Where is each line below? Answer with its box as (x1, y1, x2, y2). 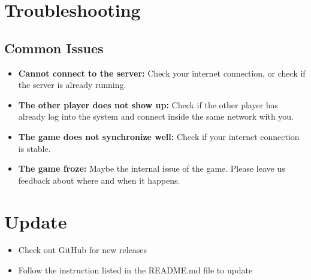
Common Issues (4, 38, 104, 57)
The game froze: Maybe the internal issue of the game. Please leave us (18, 162, 285, 175)
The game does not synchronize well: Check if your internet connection (18, 130, 300, 142)
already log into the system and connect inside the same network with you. (18, 110, 294, 123)
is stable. (18, 142, 51, 154)
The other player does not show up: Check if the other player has (18, 98, 279, 111)
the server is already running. (18, 78, 126, 91)
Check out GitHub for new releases (18, 244, 147, 256)
